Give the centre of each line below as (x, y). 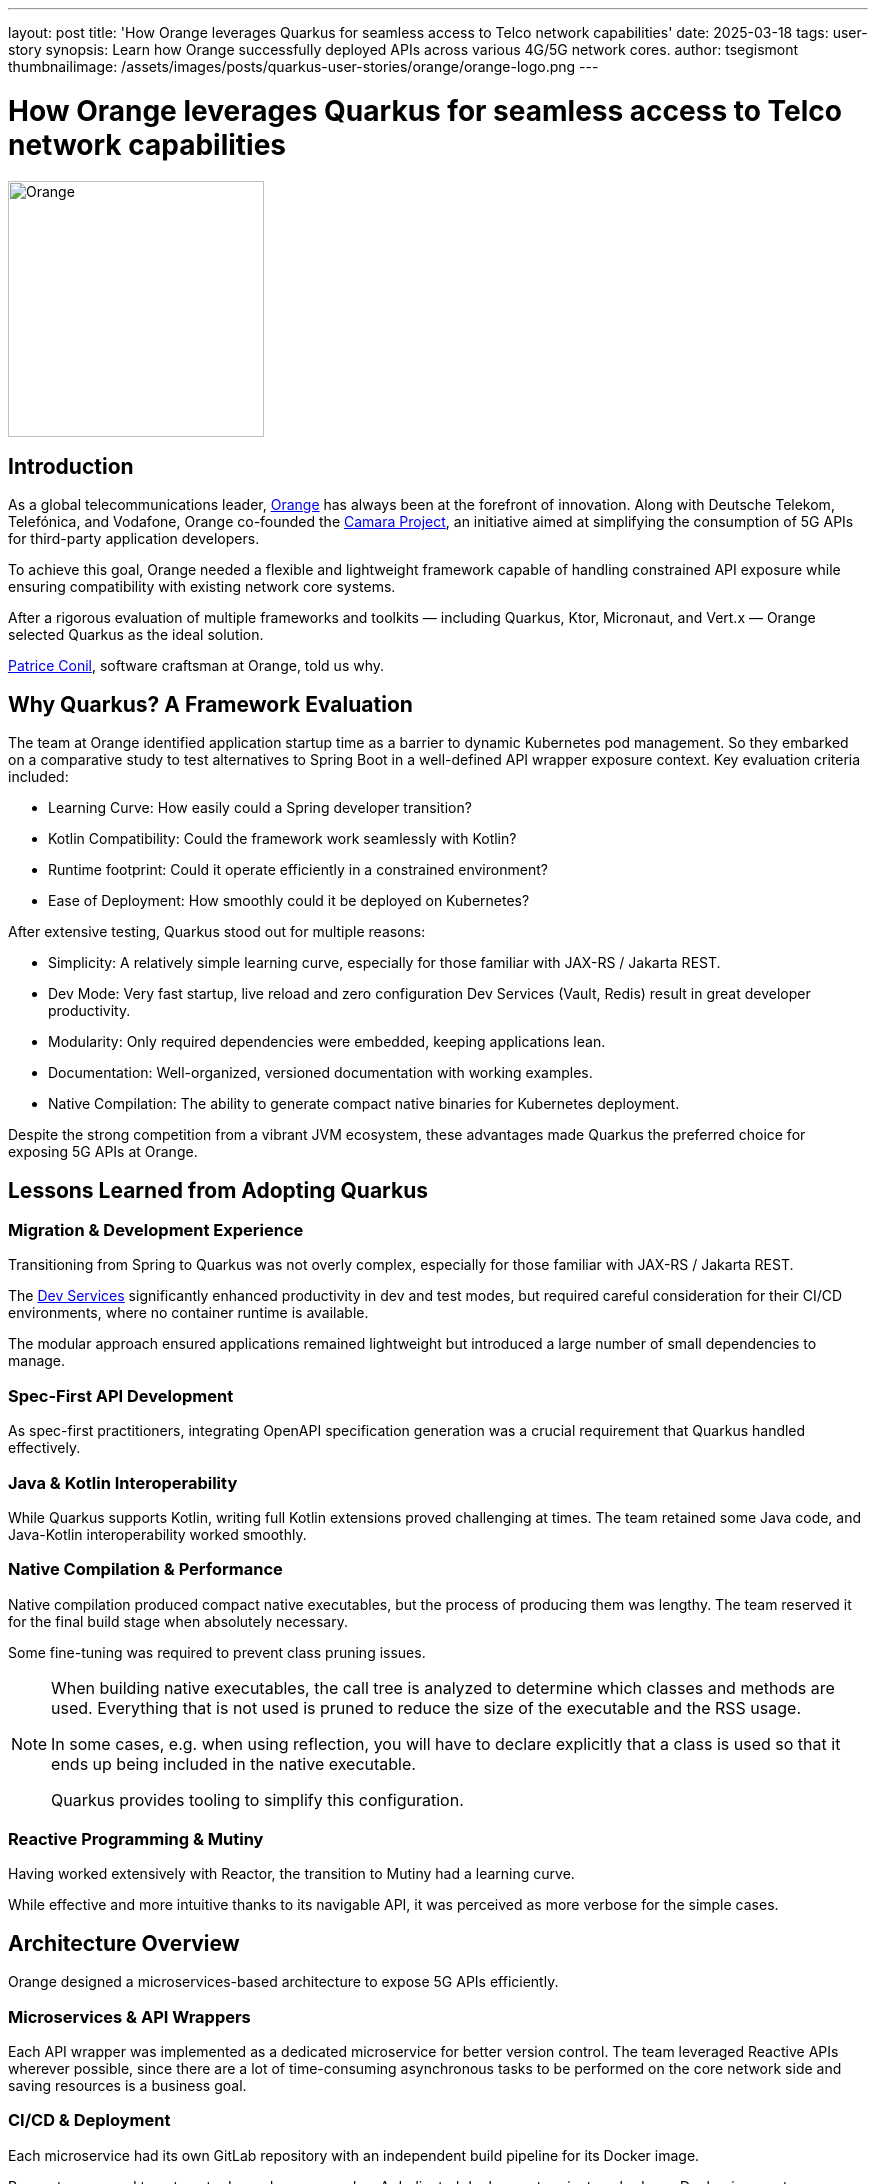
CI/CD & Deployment (89, 2120)
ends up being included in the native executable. (233, 1763)
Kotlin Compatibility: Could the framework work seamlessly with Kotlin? (282, 839)
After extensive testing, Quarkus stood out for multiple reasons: (217, 932)
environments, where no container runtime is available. (188, 1313)
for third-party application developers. (134, 539)
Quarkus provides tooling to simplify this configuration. (257, 1799)
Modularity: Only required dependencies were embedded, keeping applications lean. (327, 1042)
